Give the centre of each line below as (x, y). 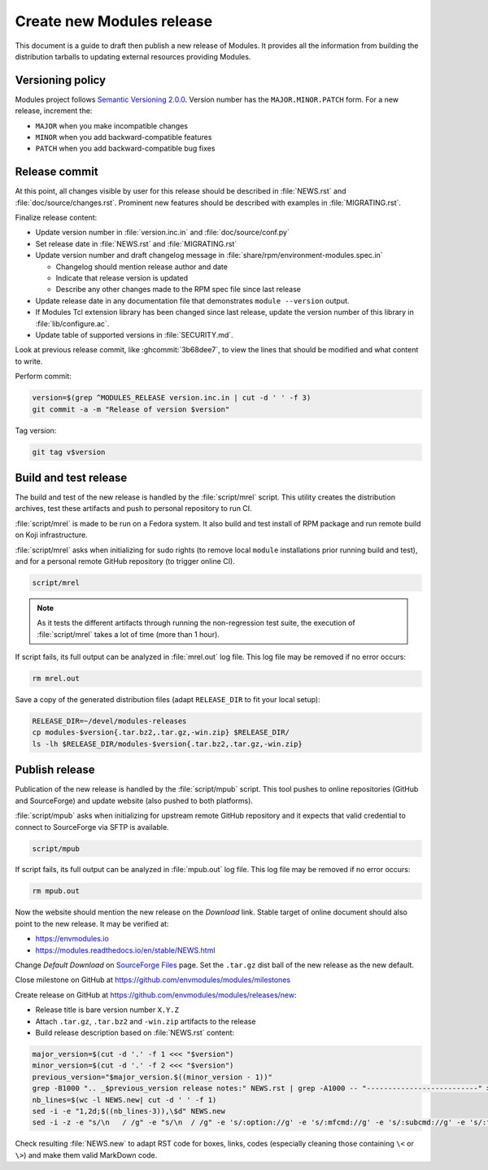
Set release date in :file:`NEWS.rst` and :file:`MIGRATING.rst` (136, 243)
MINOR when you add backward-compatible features (124, 138)
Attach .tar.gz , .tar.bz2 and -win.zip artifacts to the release (146, 1021)
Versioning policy (60, 80)
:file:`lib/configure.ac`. (72, 323)
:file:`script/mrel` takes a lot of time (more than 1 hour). (128, 634)
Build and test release (71, 477)
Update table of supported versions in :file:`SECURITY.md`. (134, 335)
